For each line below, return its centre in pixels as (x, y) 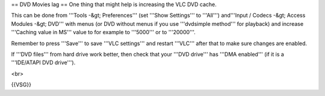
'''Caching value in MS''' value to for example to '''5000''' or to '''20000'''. (103, 32)
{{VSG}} (21, 85)
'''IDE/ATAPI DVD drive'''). (43, 62)
